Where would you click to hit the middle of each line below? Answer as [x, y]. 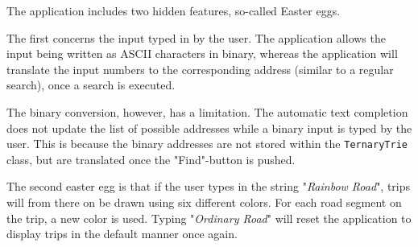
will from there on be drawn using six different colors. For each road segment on [204, 202]
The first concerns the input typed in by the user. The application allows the [196, 37]
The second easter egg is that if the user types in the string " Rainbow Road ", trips [209, 186]
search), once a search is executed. [91, 85]
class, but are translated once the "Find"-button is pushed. [151, 159]
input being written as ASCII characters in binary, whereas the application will [202, 54]
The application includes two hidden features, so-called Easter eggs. [174, 10]
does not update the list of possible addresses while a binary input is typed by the [209, 128]
